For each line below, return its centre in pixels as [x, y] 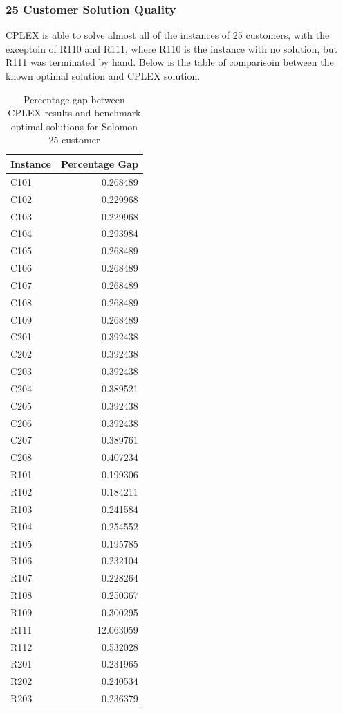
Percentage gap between [74, 99]
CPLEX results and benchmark [74, 113]
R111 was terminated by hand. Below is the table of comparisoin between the [170, 62]
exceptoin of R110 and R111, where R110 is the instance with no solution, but [171, 48]
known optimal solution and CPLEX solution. [103, 76]
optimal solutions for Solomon [74, 126]
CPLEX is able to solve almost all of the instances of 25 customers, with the [168, 35]
